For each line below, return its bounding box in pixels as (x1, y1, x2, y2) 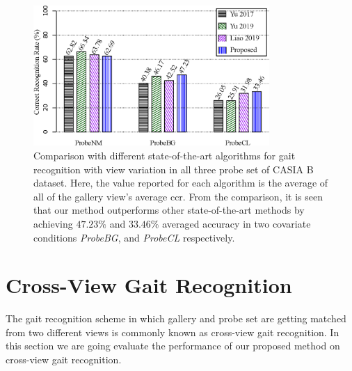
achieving (33, 216, 73, 230)
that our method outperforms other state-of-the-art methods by (33, 203, 305, 217)
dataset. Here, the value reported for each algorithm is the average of (33, 175, 328, 190)
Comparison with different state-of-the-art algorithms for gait (33, 148, 296, 162)
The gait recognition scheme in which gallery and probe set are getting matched (6, 311, 346, 326)
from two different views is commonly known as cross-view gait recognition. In (6, 324, 339, 339)
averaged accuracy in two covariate (162, 216, 311, 230)
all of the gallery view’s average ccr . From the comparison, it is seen (33, 189, 323, 203)
